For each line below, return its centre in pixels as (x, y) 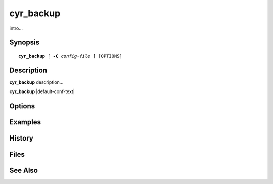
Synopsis (25, 43)
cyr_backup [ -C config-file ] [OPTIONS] (70, 56)
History (21, 138)
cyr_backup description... (36, 82)
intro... (16, 28)
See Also (24, 171)
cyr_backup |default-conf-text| (42, 91)
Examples (25, 122)
